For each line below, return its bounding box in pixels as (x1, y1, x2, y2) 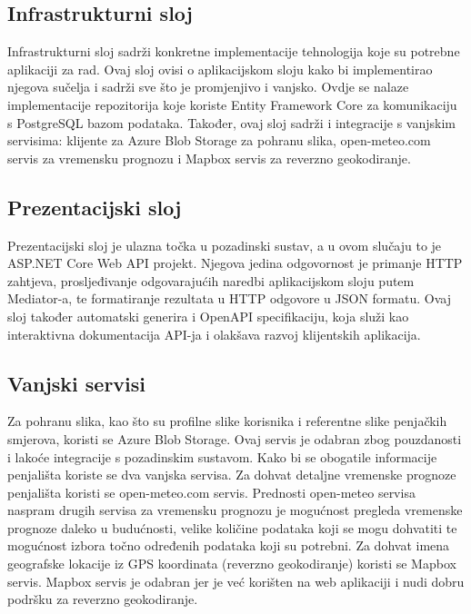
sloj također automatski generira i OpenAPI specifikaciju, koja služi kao (7, 306, 409, 325)
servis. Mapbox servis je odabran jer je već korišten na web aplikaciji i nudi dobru (7, 571, 465, 590)
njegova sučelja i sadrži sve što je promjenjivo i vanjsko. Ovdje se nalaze (7, 77, 409, 96)
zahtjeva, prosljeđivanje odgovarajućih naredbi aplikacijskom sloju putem (7, 271, 415, 290)
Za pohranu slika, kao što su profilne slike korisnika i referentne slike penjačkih (7, 411, 447, 431)
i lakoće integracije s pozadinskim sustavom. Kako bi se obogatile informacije (7, 447, 437, 466)
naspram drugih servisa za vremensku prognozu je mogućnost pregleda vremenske (7, 500, 463, 520)
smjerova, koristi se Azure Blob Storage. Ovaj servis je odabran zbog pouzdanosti (7, 429, 462, 448)
